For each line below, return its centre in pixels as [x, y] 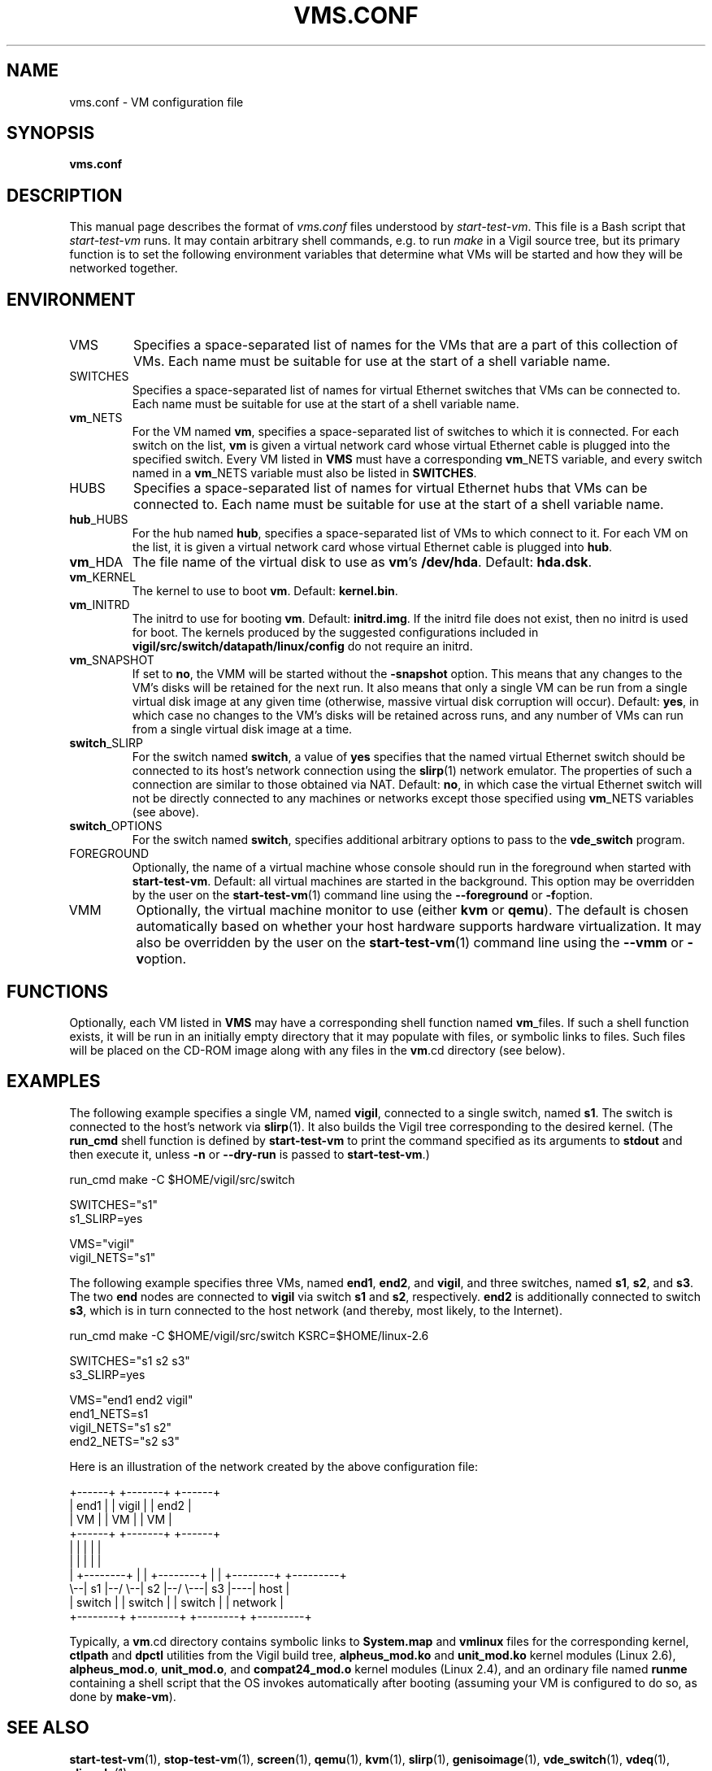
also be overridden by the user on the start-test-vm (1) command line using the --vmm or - [415, 943]
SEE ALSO [48, 1728]
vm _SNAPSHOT [112, 660]
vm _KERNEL [103, 577]
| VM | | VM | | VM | [121, 1519]
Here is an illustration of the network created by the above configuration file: [274, 1466]
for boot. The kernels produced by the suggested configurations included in [335, 633]
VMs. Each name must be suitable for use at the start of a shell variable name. [371, 361]
